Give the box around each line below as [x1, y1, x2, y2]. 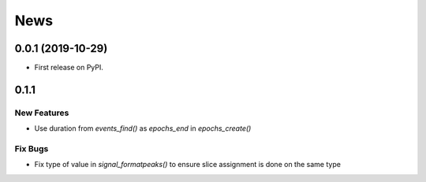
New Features [14, 107, 69, 118]
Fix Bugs [14, 143, 49, 154]
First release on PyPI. [34, 63, 104, 72]
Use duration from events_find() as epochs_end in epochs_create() [34, 124, 252, 133]
